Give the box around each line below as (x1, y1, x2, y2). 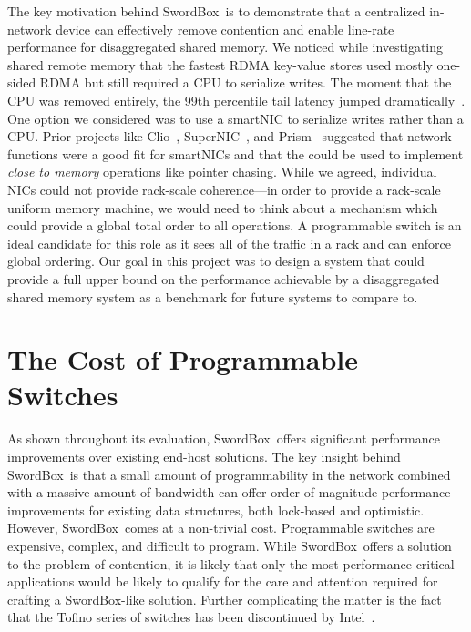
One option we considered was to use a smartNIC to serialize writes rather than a (7, 108, 464, 127)
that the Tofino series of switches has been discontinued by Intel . (7, 607, 375, 627)
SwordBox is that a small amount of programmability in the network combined (7, 464, 451, 484)
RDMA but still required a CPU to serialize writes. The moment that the (39, 73, 452, 92)
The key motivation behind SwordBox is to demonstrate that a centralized (7, 2, 425, 20)
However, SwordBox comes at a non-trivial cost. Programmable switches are (7, 518, 435, 537)
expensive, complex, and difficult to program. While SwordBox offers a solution (7, 535, 452, 555)
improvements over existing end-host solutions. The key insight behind (7, 447, 401, 465)
